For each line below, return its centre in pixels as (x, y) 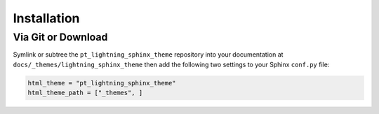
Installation (46, 18)
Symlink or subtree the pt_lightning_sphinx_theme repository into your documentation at (148, 55)
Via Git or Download (60, 37)
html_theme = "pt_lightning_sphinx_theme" (102, 83)
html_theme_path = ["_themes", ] (85, 93)
